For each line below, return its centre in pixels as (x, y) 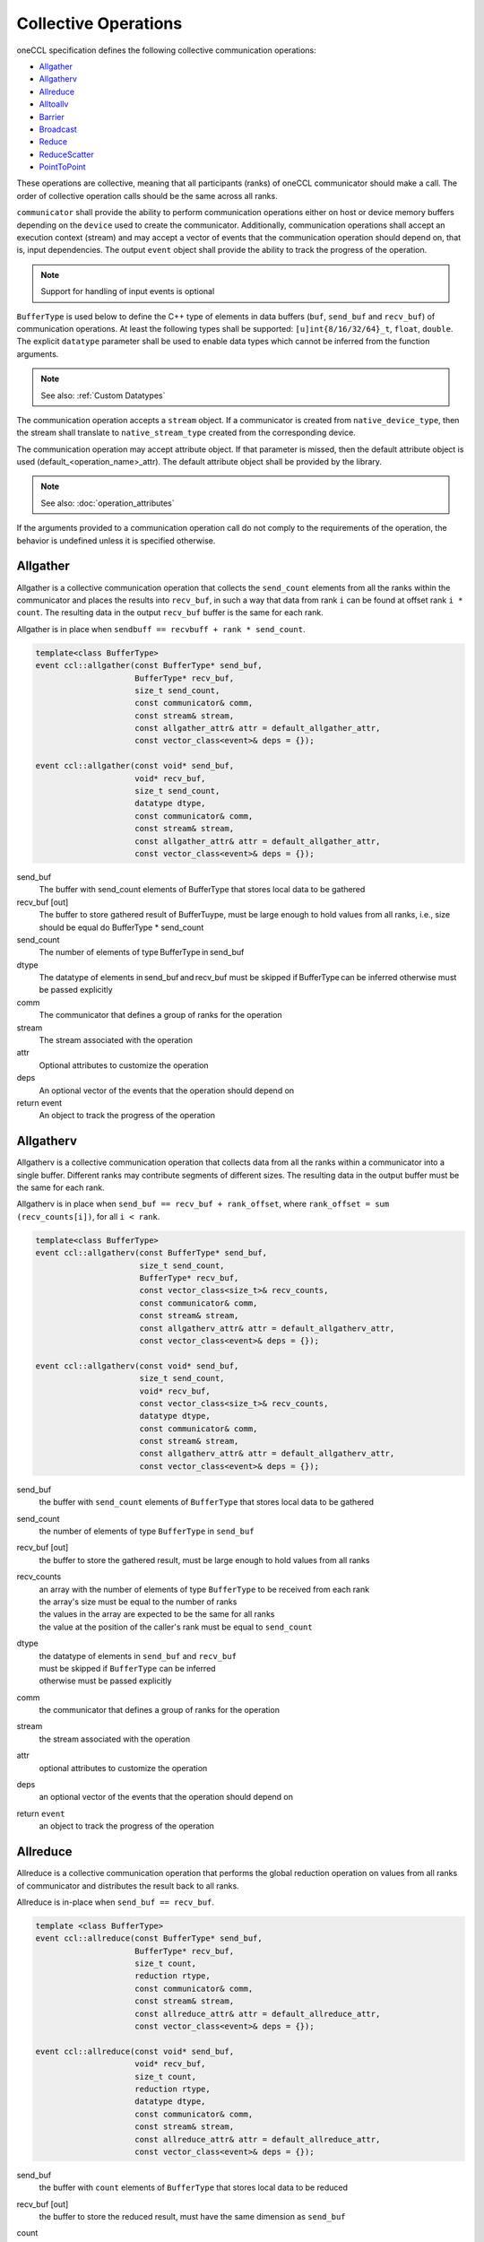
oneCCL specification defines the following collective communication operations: (167, 50)
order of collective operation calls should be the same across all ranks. (147, 196)
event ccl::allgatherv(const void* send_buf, (137, 1366)
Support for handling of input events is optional (128, 291)
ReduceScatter (66, 154)
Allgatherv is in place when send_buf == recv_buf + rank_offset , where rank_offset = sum (203, 1204)
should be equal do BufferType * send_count (121, 927)
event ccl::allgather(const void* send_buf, (135, 766)
